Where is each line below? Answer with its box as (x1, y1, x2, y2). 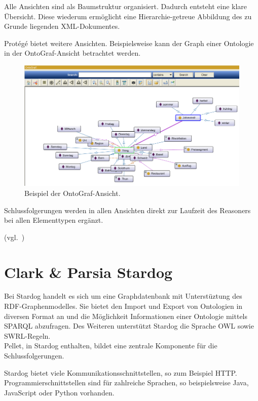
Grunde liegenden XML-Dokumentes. (4, 21, 120, 31)
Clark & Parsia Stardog (4, 261, 173, 282)
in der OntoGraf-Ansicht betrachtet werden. (4, 48, 141, 58)
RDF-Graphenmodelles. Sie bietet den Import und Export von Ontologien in (4, 301, 243, 311)
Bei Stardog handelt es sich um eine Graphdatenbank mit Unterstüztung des (4, 291, 242, 301)
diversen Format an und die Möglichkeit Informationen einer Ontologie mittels (4, 310, 248, 321)
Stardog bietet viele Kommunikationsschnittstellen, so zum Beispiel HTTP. (4, 367, 237, 378)
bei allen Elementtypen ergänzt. (4, 215, 103, 225)
